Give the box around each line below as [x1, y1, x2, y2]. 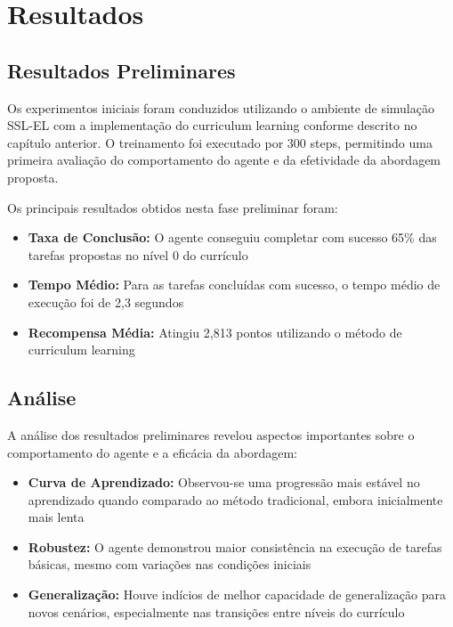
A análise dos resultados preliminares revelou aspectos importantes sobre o [7, 425, 415, 444]
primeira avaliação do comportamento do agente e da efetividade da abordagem [7, 151, 441, 169]
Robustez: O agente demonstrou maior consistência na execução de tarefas [28, 537, 442, 556]
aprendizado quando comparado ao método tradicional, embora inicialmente [28, 490, 443, 509]
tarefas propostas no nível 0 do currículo [28, 245, 248, 264]
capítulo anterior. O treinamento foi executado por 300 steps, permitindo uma [7, 133, 433, 151]
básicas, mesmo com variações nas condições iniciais [28, 555, 311, 574]
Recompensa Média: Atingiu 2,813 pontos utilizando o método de [28, 322, 402, 341]
